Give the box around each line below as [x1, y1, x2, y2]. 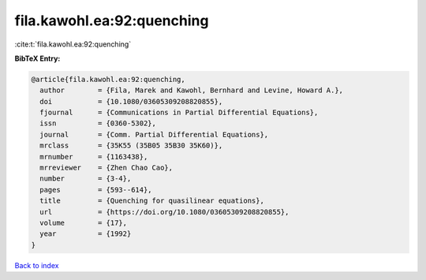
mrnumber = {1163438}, [39, 152, 148, 161]
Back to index [14, 260, 59, 270]
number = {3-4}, [39, 174, 132, 183]
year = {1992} [39, 230, 132, 238]
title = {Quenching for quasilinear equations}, [39, 196, 264, 205]
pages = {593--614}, [39, 185, 153, 194]
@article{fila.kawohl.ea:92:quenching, [31, 75, 185, 84]
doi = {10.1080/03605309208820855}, [39, 97, 223, 106]
